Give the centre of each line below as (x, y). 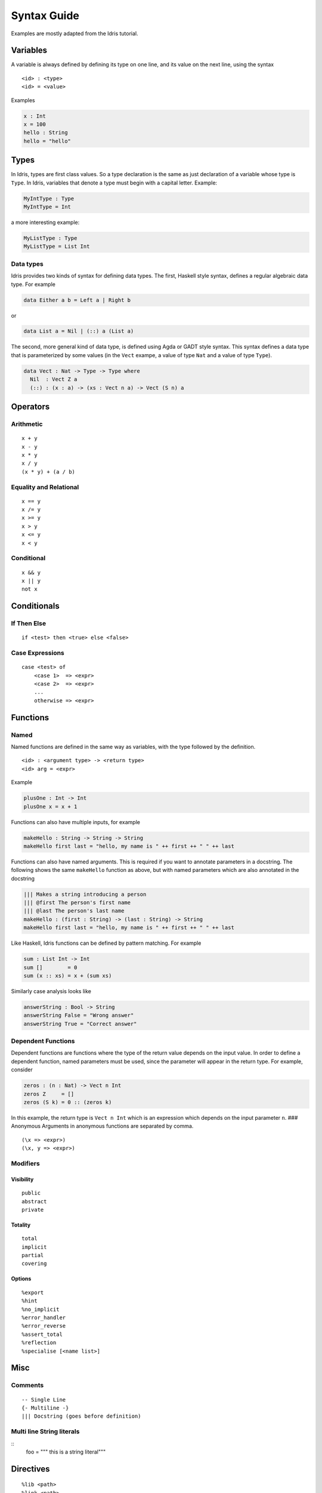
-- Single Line (44, 1400)
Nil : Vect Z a (54, 380)
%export (33, 1292)
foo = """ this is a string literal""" (66, 1452)
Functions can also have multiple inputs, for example (75, 822)
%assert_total (42, 1334)
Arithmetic (27, 424)
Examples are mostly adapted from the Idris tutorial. (75, 33)
